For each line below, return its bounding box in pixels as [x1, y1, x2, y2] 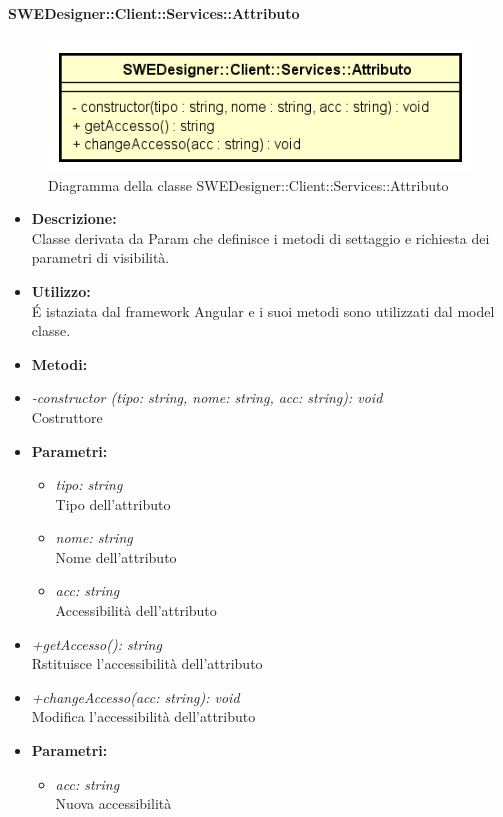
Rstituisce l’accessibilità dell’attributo [31, 653, 263, 674]
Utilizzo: [31, 280, 91, 301]
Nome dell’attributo [55, 546, 177, 567]
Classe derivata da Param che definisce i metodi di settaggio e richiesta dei [31, 227, 490, 248]
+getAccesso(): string [31, 633, 162, 654]
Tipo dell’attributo [55, 493, 171, 514]
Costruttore [31, 406, 103, 427]
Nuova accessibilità [55, 793, 172, 814]
